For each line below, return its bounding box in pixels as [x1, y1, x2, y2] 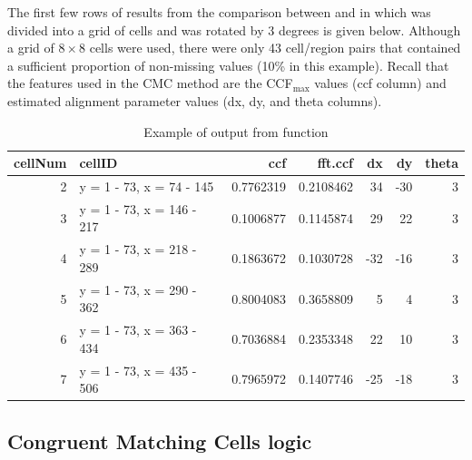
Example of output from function [143, 122, 329, 141]
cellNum [14, 153, 67, 172]
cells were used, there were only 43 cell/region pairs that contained [89, 38, 461, 57]
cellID [79, 153, 118, 172]
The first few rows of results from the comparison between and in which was [7, 3, 431, 21]
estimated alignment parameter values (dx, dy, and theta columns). [7, 91, 382, 110]
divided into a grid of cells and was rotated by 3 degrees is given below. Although [7, 20, 461, 39]
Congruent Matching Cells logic [7, 426, 312, 455]
